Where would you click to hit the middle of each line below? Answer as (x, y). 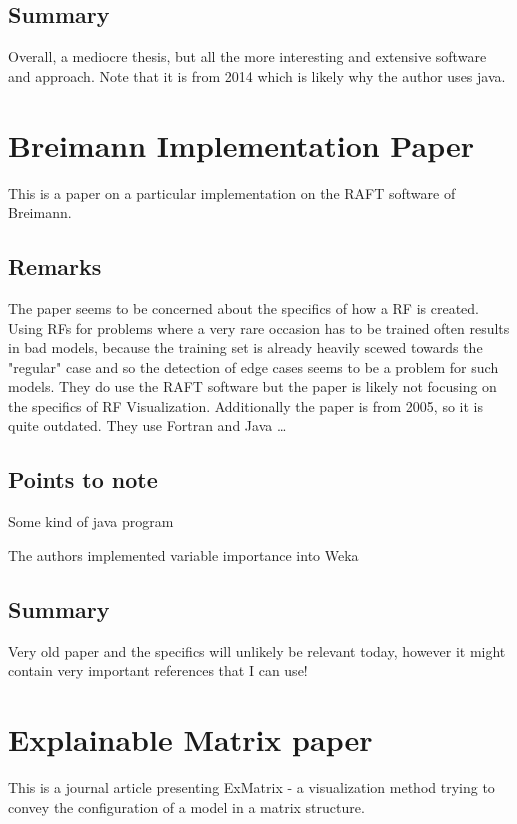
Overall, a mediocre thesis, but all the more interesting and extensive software (247, 56)
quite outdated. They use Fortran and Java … (147, 425)
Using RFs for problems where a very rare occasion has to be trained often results (259, 327)
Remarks (55, 266)
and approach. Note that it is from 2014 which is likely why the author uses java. (257, 75)
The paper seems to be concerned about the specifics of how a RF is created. (243, 307)
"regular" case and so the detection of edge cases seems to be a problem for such (253, 366)
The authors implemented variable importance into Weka (183, 554)
